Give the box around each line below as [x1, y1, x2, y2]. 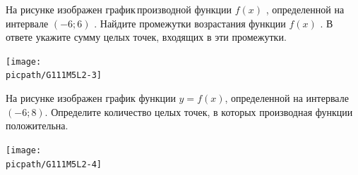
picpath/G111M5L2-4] [6, 159, 102, 169]
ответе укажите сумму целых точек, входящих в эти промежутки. [6, 30, 287, 44]
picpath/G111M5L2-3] [6, 70, 102, 81]
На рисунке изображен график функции [6, 91, 176, 105]
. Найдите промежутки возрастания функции [94, 15, 286, 30]
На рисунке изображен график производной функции [6, 2, 232, 16]
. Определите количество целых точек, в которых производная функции [44, 104, 353, 119]
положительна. [6, 118, 68, 133]
